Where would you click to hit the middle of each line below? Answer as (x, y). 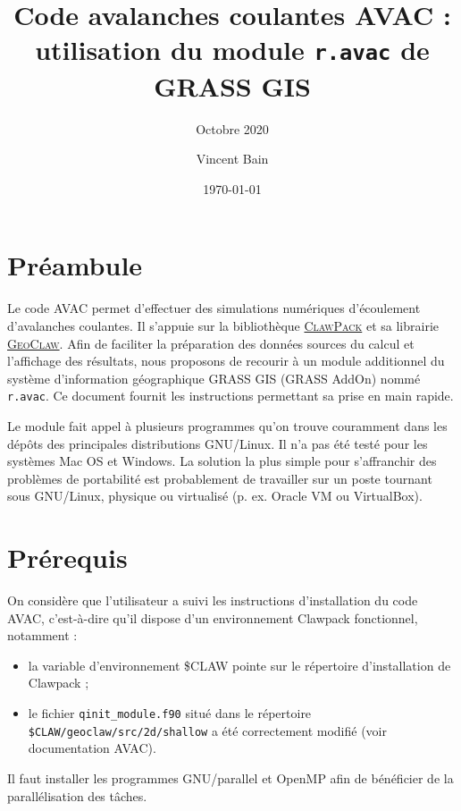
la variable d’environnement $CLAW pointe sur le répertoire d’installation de (239, 665)
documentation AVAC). (92, 748)
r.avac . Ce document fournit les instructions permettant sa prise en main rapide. (230, 396)
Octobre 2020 (232, 128)
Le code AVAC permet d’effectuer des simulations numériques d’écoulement (214, 308)
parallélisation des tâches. (77, 795)
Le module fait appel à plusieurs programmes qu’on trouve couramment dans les (227, 425)
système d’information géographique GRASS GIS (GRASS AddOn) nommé (214, 378)
